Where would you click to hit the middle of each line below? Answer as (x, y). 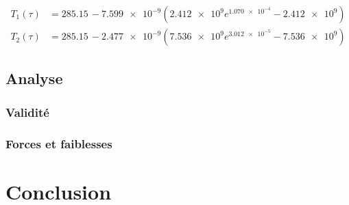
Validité (27, 112)
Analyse (34, 78)
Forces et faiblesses (59, 143)
